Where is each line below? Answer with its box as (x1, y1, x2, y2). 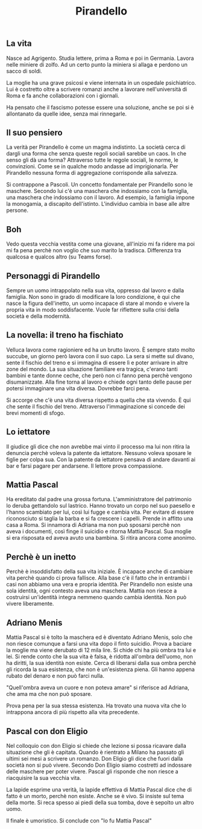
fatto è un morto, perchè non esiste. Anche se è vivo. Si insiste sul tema (6, 792, 185, 799)
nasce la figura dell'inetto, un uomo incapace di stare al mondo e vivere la (6, 300, 190, 307)
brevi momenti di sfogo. (6, 409, 65, 416)
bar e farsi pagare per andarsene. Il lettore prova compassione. (6, 462, 163, 470)
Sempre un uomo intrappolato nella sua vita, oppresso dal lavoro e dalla (6, 287, 185, 294)
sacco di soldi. (6, 67, 42, 74)
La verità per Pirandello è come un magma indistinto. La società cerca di (6, 143, 186, 151)
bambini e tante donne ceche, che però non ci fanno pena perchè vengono (6, 372, 193, 379)
